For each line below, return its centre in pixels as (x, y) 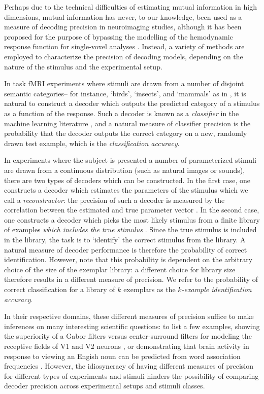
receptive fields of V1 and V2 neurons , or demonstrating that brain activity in (127, 346)
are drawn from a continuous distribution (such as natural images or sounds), (125, 170)
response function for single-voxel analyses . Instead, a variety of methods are (124, 46)
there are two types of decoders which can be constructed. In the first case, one (127, 180)
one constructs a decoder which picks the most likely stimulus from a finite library (132, 219)
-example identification (217, 289)
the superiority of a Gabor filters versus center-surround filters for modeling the (128, 336)
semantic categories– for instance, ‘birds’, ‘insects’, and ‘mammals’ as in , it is (125, 93)
